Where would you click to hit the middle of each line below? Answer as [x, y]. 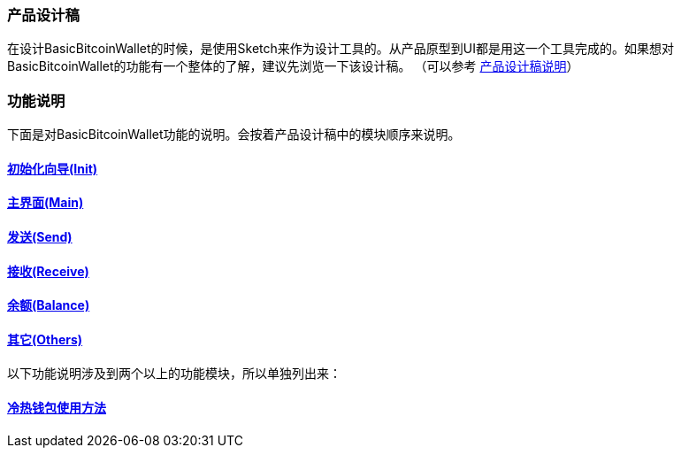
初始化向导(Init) [53, 168]
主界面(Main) [46, 203]
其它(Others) [45, 339]
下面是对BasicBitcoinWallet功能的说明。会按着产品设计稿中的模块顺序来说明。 [234, 135]
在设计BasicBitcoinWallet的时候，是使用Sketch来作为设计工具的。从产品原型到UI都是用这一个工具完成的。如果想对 [341, 49]
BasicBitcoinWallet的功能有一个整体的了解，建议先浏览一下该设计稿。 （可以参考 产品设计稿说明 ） [293, 66]
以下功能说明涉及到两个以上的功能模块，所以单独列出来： [174, 374]
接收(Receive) [48, 271]
